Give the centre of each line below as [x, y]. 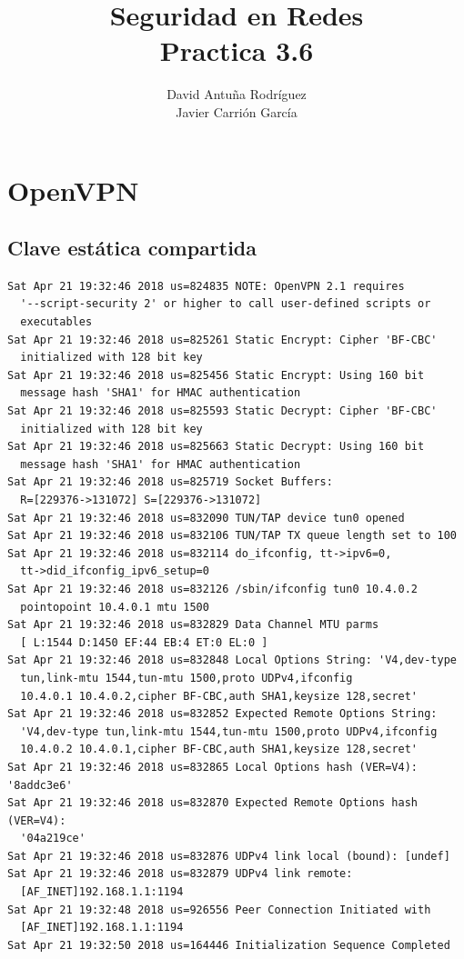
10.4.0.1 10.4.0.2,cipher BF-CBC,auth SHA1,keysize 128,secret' [219, 696]
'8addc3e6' [40, 785]
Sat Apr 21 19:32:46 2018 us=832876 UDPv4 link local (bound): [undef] [229, 856]
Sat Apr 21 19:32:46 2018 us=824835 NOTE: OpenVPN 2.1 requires [206, 286]
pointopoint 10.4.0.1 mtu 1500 [115, 607]
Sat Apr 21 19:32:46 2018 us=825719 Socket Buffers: [170, 482]
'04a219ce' [53, 839]
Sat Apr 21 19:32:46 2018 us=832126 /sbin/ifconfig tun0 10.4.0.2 [213, 589]
